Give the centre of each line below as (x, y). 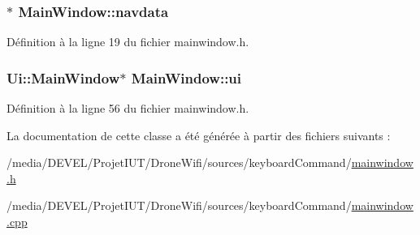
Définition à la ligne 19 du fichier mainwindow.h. (128, 42)
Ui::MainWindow (63, 77)
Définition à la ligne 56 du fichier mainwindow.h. (128, 108)
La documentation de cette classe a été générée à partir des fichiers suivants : (199, 135)
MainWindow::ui (186, 77)
